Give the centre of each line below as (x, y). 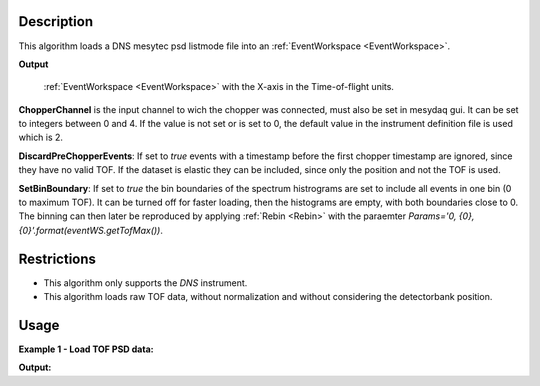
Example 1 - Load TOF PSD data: (86, 349)
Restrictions (57, 258)
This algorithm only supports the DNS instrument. (145, 282)
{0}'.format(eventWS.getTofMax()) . (91, 230)
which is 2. (41, 137)
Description (56, 21)
